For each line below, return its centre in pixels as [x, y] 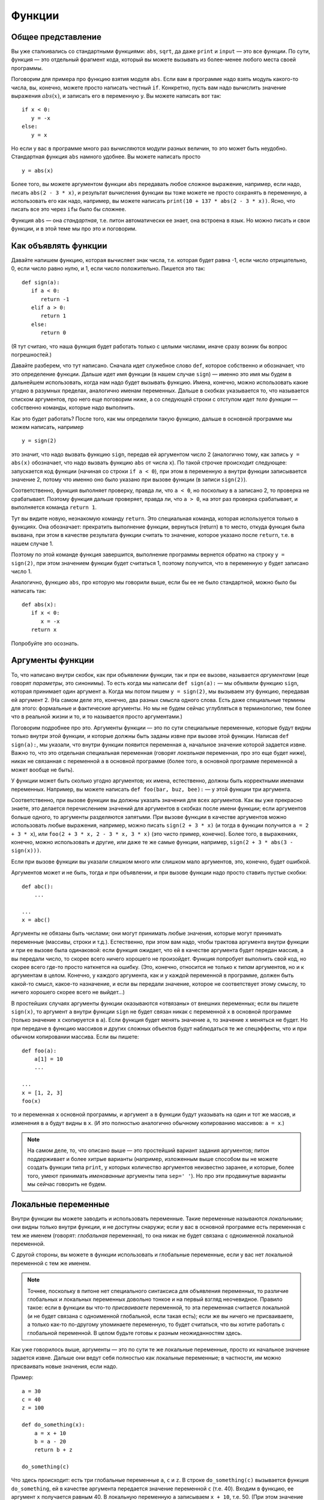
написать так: [29, 590]
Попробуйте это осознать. [45, 643]
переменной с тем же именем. [51, 1263]
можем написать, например [47, 427]
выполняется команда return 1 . [54, 508]
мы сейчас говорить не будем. [67, 1184]
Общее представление [56, 37]
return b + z [53, 1450]
